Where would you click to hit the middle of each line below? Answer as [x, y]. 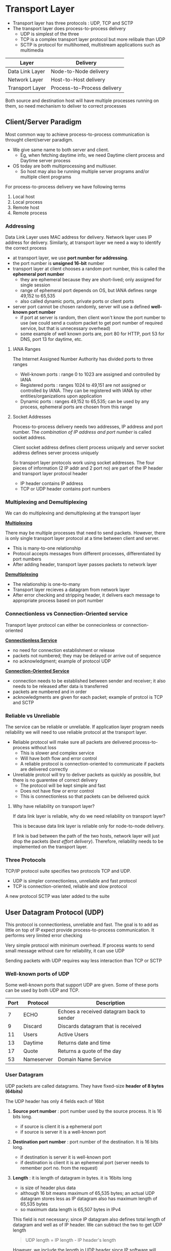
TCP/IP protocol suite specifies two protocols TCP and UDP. [68, 871]
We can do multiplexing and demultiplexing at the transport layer [73, 513]
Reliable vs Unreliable [33, 716]
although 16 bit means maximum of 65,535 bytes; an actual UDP [88, 1193]
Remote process [30, 213]
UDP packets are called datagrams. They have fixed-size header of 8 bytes [84, 1086]
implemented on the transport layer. [50, 847]
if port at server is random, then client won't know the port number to [93, 317]
